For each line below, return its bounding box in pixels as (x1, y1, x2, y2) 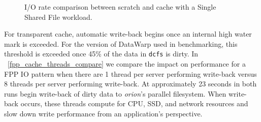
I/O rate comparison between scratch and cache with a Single (24, 2, 216, 12)
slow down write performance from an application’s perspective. (4, 108, 203, 118)
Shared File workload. (24, 11, 92, 22)
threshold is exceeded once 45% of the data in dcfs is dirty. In (4, 48, 199, 59)
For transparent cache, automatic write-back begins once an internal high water (4, 28, 252, 39)
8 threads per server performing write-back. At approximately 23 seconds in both (4, 78, 257, 89)
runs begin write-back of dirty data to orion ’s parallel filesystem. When (4, 88, 226, 99)
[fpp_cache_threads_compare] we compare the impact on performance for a (8, 58, 246, 69)
